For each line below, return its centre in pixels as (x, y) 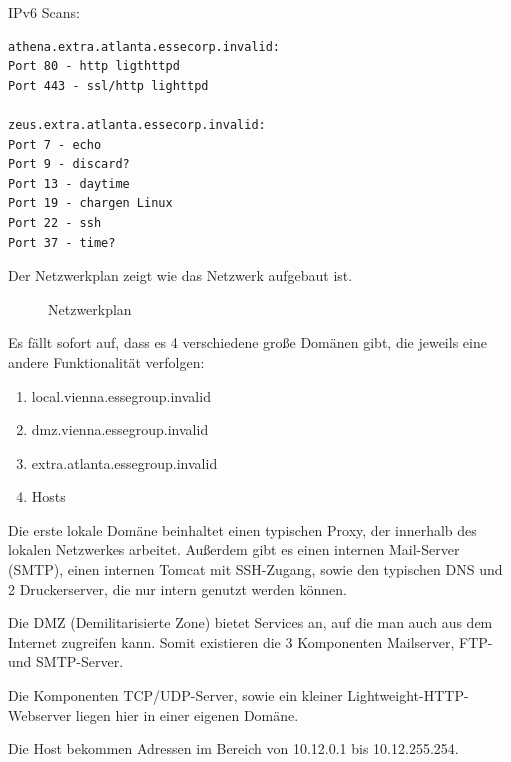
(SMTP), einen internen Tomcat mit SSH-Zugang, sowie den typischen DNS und (255, 569)
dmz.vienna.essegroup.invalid (120, 429)
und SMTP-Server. (66, 661)
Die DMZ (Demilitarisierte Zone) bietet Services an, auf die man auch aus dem (250, 622)
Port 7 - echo (55, 144)
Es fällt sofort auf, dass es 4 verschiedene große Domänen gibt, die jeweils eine (247, 342)
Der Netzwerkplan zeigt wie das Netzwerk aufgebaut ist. (180, 275)
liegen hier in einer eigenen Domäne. (187, 714)
